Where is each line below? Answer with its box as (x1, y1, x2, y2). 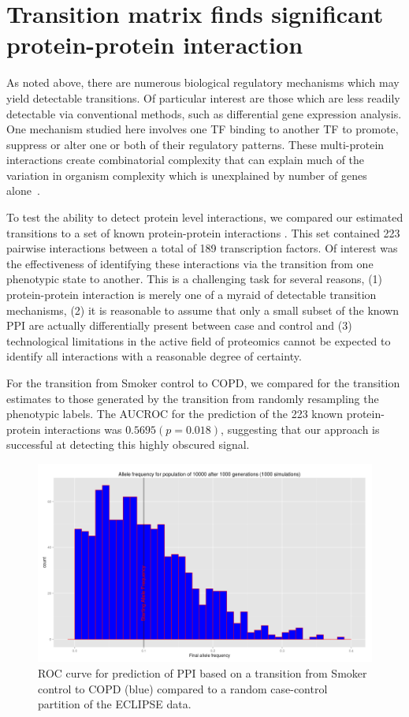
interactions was (44, 420, 122, 437)
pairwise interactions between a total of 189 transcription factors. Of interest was (6, 240, 398, 256)
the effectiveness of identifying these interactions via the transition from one (6, 255, 374, 271)
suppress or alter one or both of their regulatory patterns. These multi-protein (6, 136, 385, 152)
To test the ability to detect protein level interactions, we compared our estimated (6, 209, 403, 226)
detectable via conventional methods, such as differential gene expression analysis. (6, 105, 402, 121)
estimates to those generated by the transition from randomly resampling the (6, 390, 379, 406)
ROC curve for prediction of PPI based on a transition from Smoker (38, 664, 367, 681)
